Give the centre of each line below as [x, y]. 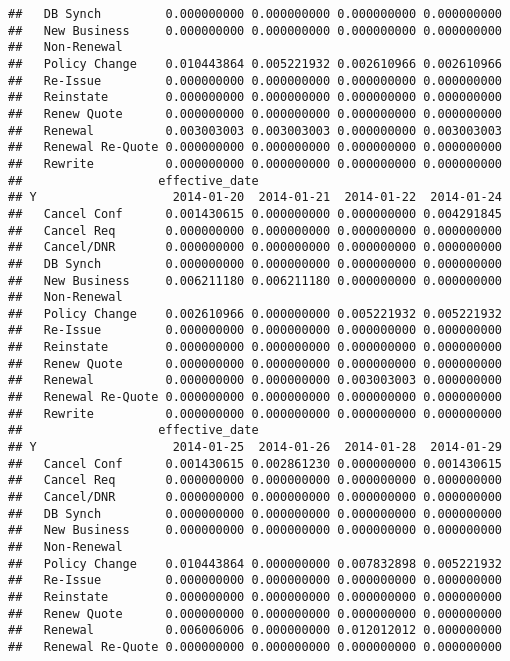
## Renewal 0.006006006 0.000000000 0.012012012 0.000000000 [255, 630]
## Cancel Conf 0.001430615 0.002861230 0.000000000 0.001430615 [255, 463]
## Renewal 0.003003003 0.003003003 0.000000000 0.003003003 [255, 130]
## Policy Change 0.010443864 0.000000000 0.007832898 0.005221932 [255, 563]
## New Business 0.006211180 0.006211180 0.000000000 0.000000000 [255, 280]
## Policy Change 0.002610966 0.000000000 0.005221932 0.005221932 [255, 313]
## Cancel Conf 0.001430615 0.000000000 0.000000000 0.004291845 [255, 213]
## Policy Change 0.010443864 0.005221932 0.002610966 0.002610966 [255, 63]
